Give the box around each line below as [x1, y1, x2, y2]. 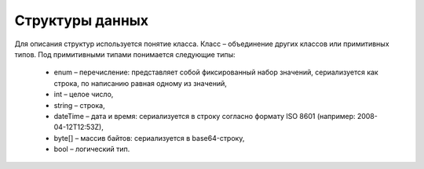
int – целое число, [53, 90, 114, 99]
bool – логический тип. [53, 145, 130, 154]
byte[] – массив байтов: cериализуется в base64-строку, [53, 133, 245, 142]
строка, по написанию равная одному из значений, [53, 78, 228, 88]
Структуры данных [14, 12, 149, 29]
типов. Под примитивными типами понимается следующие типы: [14, 49, 236, 59]
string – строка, [53, 100, 105, 110]
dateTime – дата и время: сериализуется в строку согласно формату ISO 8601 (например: [53, 111, 356, 120]
